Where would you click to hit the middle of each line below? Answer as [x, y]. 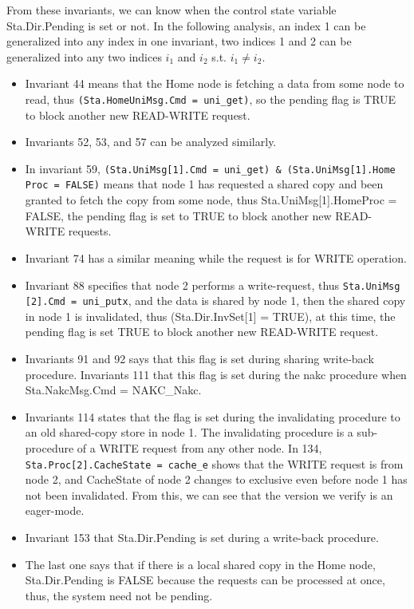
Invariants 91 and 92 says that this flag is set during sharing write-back [199, 358]
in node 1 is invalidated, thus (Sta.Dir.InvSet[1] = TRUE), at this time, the [210, 316]
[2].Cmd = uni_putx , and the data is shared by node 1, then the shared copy [215, 301]
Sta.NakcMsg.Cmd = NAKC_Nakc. [113, 390]
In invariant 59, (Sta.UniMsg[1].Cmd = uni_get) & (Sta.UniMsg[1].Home [210, 168]
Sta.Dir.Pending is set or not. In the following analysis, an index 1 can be [186, 25]
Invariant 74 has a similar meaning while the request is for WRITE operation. [216, 257]
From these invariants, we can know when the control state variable [172, 10]
